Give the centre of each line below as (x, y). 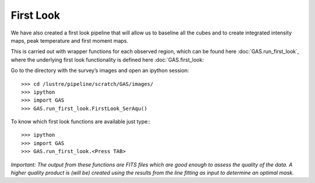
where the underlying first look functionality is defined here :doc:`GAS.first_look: (107, 60)
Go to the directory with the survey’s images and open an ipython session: (100, 71)
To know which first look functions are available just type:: (81, 122)
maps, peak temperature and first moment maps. (69, 40)
